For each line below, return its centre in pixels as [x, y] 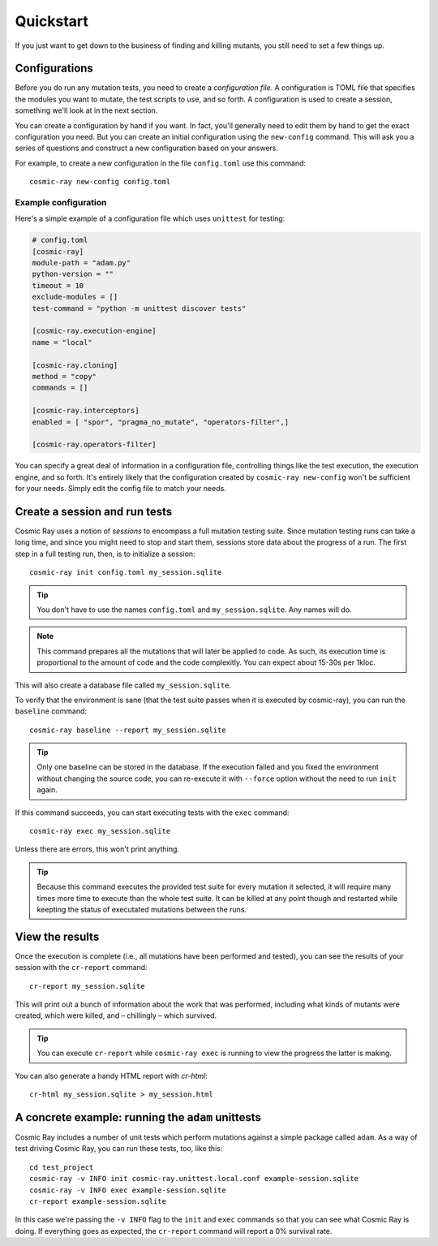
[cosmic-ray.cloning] [75, 365]
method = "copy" [64, 376]
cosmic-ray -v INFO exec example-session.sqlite [128, 1190]
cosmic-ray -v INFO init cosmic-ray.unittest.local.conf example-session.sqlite [194, 1179]
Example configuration [61, 202]
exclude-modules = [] [75, 297]
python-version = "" [73, 274]
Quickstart [52, 21]
